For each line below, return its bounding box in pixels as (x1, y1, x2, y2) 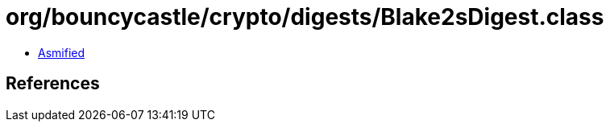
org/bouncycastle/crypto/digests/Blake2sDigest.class (6, 3, 604, 31)
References (6, 73, 100, 94)
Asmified (38, 45, 85, 60)
